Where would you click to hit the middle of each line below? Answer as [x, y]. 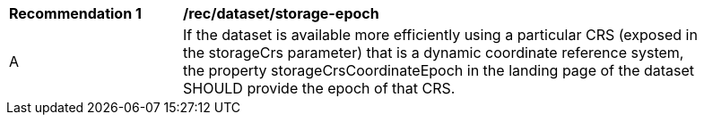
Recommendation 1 [75, 13]
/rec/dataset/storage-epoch [281, 13]
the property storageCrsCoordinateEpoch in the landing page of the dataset [439, 70]
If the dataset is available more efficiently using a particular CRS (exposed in [440, 35]
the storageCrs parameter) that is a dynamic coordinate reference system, [434, 53]
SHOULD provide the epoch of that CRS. [319, 88]
